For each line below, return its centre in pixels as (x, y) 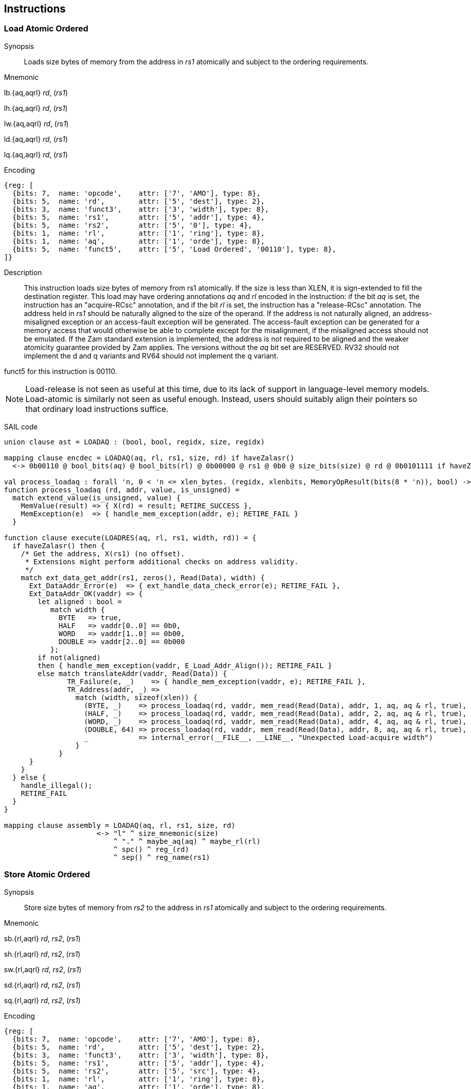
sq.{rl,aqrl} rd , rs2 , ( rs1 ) (42, 1000)
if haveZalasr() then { (59, 545)
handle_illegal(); (57, 785)
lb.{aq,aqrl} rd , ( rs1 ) (36, 92)
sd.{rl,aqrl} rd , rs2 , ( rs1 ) (42, 985)
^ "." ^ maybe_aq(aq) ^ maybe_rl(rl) (187, 841)
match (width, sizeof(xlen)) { (136, 697)
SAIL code (21, 426)
